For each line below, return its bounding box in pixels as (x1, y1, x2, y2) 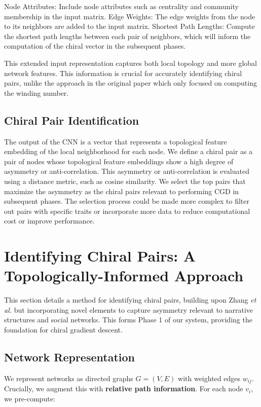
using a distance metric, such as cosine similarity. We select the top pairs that (4, 175, 246, 186)
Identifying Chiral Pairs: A (4, 245, 196, 266)
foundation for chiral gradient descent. (4, 324, 123, 335)
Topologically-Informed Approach (4, 265, 244, 286)
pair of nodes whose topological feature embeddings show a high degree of (4, 156, 234, 166)
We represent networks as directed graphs (4, 373, 133, 383)
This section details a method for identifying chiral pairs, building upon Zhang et (4, 294, 256, 305)
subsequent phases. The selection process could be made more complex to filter (4, 196, 249, 206)
